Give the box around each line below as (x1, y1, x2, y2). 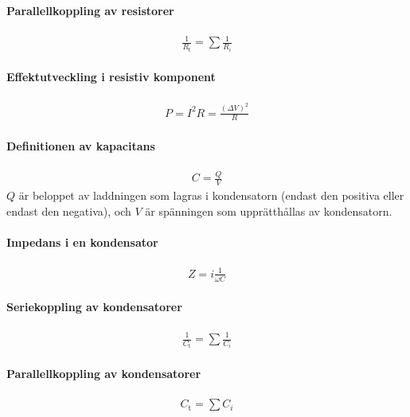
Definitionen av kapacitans (6, 137, 155, 154)
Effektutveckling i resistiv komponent (6, 68, 216, 85)
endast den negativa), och (6, 202, 131, 219)
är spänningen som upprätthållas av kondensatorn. (145, 202, 392, 219)
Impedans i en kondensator (6, 234, 158, 251)
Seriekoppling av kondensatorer (6, 298, 182, 315)
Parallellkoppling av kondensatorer (6, 365, 201, 382)
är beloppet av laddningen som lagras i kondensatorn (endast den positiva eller (18, 187, 404, 204)
